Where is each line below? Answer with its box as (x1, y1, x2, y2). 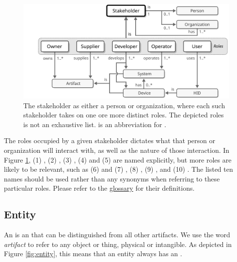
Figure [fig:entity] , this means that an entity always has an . (4, 248, 182, 259)
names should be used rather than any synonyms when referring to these (4, 173, 220, 183)
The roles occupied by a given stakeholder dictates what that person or (4, 135, 216, 146)
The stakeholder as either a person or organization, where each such (23, 100, 225, 110)
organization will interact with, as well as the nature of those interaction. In (4, 145, 230, 155)
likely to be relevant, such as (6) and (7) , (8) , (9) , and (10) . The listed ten (4, 164, 233, 174)
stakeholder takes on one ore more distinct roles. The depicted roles (23, 110, 224, 120)
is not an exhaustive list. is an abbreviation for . (23, 119, 166, 129)
